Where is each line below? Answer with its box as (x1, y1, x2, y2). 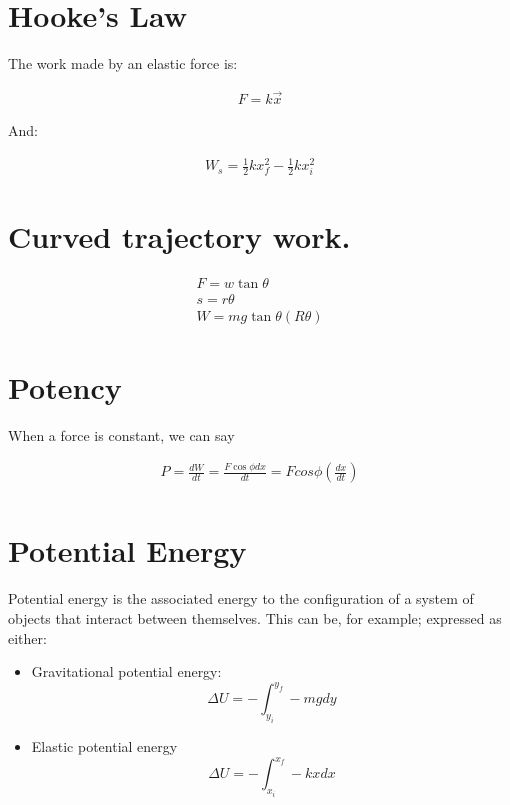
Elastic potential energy (31, 736, 178, 757)
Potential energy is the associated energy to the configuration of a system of (8, 588, 474, 609)
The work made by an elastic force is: (8, 53, 238, 74)
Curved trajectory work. (8, 216, 351, 257)
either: (8, 627, 47, 648)
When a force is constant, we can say (8, 424, 235, 445)
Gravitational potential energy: (31, 661, 222, 682)
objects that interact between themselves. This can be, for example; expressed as (8, 607, 502, 628)
